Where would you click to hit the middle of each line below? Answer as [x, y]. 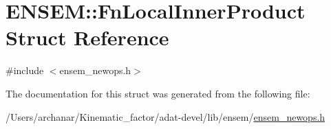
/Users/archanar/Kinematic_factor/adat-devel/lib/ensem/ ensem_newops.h [165, 116]
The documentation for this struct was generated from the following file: [158, 93]
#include [25, 70]
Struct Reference [87, 37]
